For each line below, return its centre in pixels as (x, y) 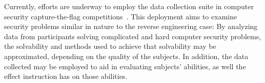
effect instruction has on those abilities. (66, 76)
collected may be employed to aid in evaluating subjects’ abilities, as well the (125, 66)
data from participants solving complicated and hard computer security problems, (133, 36)
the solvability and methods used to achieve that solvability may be (110, 46)
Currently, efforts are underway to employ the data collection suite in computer (129, 6)
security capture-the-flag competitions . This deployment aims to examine (121, 16)
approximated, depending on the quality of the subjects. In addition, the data (126, 56)
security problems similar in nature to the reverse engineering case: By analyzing (131, 26)
